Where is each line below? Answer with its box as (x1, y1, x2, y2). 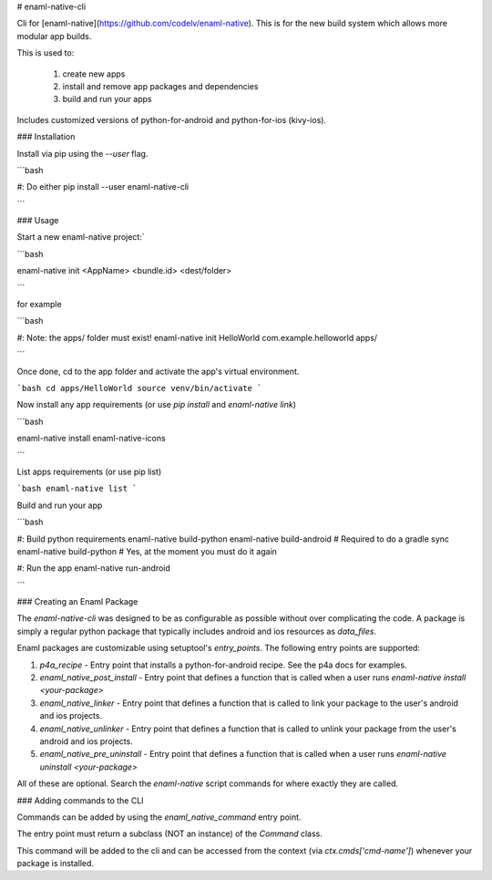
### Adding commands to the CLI (16, 794, 145, 806)
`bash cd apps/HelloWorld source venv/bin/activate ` (16, 383, 262, 393)
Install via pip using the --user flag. (16, 148, 149, 159)
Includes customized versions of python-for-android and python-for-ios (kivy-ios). (16, 114, 327, 125)
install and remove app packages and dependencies (62, 80, 259, 91)
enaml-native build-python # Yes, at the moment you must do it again (16, 545, 278, 556)
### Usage (16, 215, 59, 226)
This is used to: (16, 47, 75, 58)
